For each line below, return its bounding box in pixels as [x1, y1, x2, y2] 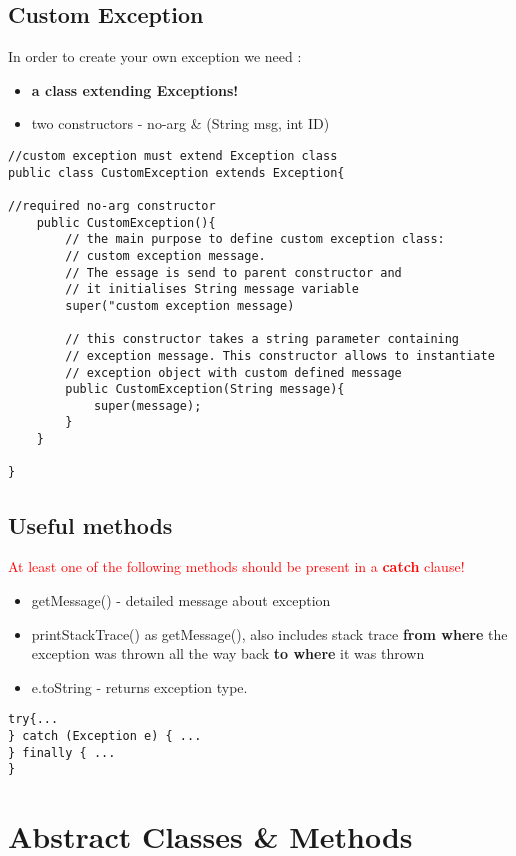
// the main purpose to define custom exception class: [65, 232, 445, 247]
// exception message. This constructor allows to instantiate [65, 348, 495, 363]
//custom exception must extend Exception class [8, 148, 338, 163]
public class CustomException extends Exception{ [8, 165, 345, 180]
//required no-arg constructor [8, 198, 216, 213]
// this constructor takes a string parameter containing [65, 332, 460, 347]
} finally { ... [8, 745, 116, 760]
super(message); [93, 398, 202, 413]
